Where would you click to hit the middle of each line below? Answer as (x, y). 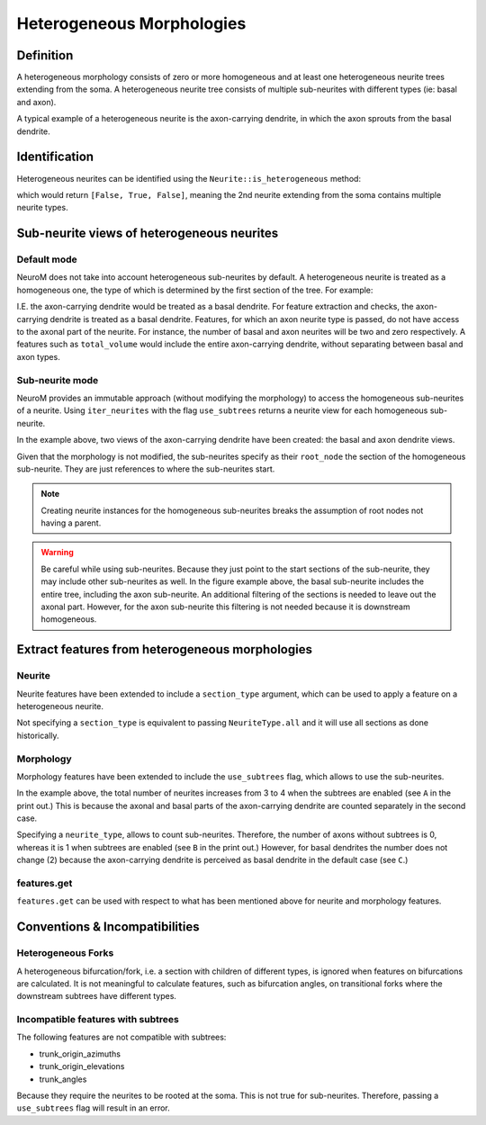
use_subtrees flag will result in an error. (93, 1108)
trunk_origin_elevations (82, 1066)
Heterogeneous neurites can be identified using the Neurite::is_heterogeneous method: (189, 178)
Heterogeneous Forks (65, 953)
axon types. (38, 356)
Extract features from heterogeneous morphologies (164, 649)
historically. (38, 735)
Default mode (47, 259)
